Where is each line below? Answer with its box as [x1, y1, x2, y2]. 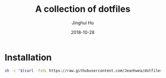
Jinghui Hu [71, 20, 94, 26]
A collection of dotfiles [35, 3, 131, 15]
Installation [4, 52, 52, 63]
